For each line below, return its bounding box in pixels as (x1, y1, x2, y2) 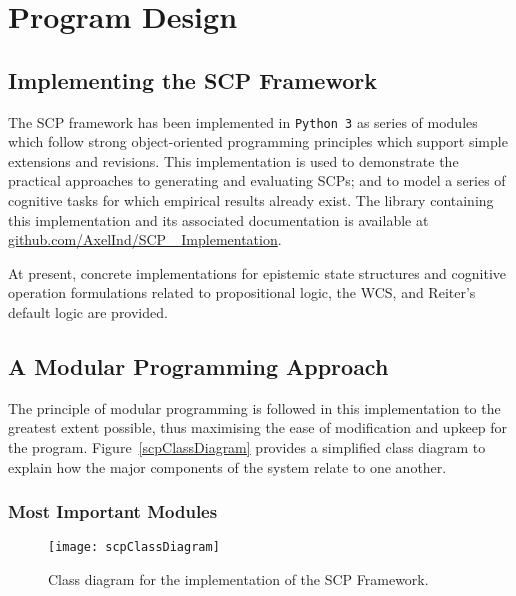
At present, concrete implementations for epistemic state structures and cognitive (8, 262, 506, 283)
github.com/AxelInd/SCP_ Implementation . (8, 229, 282, 250)
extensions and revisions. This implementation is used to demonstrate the (8, 150, 459, 171)
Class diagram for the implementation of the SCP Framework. (48, 569, 429, 590)
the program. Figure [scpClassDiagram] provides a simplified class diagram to (8, 436, 486, 457)
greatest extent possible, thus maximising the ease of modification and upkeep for (8, 417, 508, 438)
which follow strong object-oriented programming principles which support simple (8, 131, 508, 152)
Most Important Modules (8, 499, 218, 524)
